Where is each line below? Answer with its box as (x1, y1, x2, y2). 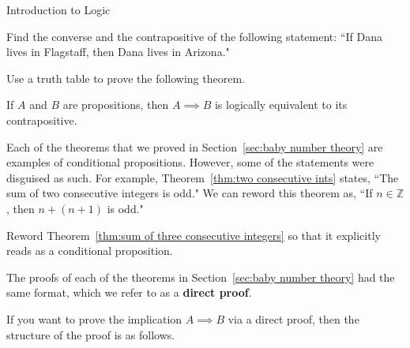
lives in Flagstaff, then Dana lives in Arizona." (6, 43, 230, 60)
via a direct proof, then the (228, 310, 359, 327)
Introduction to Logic (6, 2, 111, 17)
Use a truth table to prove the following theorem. (6, 69, 245, 86)
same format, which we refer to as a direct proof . (6, 284, 252, 301)
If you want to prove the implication (6, 310, 182, 327)
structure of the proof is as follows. (6, 326, 175, 342)
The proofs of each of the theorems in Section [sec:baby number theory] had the (6, 268, 395, 285)
